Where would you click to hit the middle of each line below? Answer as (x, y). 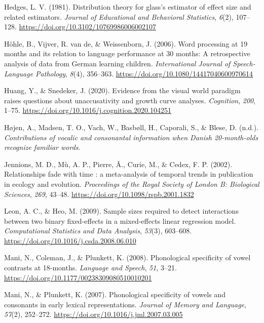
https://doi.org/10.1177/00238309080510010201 (78, 277)
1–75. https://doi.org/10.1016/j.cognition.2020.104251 (88, 110)
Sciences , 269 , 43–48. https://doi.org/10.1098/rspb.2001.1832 (99, 194)
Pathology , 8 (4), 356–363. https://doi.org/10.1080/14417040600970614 (144, 73)
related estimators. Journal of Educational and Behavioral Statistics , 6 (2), (119, 16)
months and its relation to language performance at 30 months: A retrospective (127, 53)
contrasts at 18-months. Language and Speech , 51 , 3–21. (90, 268)
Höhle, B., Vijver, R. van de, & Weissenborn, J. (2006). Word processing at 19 (126, 43)
